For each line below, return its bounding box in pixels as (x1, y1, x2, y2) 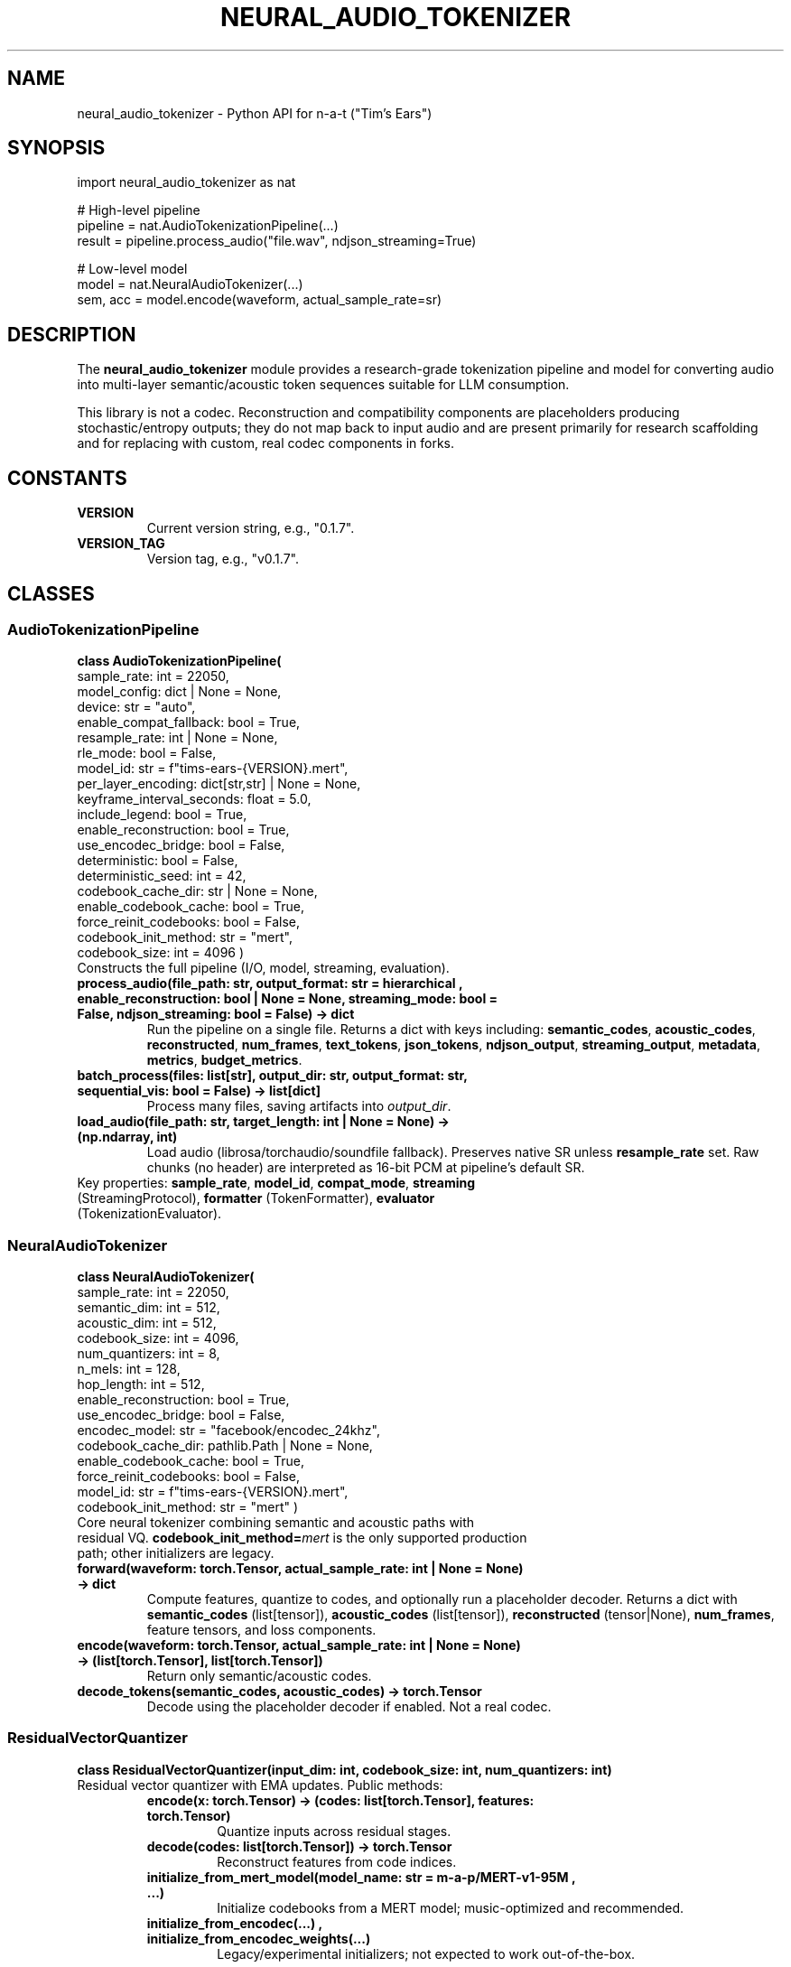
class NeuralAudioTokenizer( (77, 1269, 255, 1285)
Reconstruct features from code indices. (217, 1853, 457, 1869)
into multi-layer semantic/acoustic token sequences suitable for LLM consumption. (77, 377, 570, 393)
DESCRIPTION (7, 322, 136, 346)
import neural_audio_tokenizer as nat (77, 174, 296, 191)
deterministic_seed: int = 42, (77, 868, 247, 884)
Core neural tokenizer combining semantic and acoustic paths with (77, 1515, 475, 1531)
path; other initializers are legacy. (77, 1545, 275, 1561)
